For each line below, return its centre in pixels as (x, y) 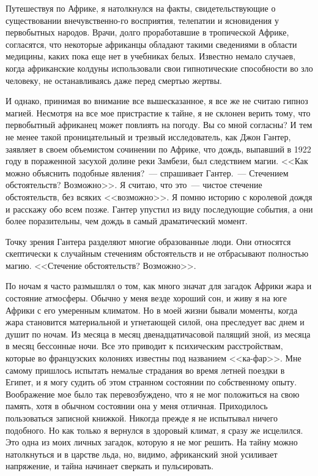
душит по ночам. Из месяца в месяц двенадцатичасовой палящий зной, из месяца (158, 334)
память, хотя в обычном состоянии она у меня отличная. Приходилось (137, 406)
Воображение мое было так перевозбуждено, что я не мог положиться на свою (153, 394)
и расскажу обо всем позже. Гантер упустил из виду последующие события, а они (159, 209)
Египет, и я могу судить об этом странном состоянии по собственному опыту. (151, 382)
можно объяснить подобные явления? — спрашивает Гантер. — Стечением (147, 172)
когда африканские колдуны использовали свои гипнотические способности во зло (159, 68)
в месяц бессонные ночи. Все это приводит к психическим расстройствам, (144, 346)
